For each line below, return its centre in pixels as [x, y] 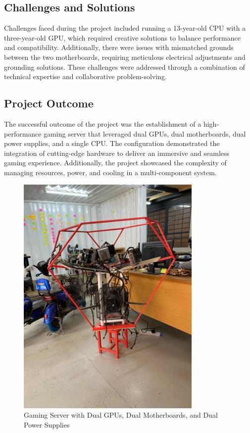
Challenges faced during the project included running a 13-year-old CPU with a [125, 28]
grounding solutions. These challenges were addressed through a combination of [125, 67]
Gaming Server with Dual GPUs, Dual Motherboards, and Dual [121, 415]
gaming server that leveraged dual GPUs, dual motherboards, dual [145, 133]
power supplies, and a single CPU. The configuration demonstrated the [112, 143]
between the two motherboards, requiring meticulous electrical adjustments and [125, 57]
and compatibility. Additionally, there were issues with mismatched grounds [119, 47]
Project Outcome [49, 103]
